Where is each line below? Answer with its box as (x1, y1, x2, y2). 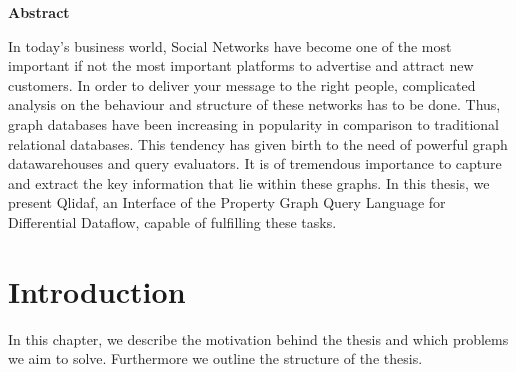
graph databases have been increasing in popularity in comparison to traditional (8, 113, 499, 134)
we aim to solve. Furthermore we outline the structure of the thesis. (8, 348, 423, 369)
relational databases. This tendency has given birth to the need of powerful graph (8, 133, 508, 154)
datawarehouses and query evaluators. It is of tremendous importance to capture (8, 153, 502, 174)
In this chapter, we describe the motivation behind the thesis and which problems (8, 328, 509, 349)
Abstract (8, 2, 70, 22)
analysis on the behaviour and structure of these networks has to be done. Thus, (8, 94, 501, 115)
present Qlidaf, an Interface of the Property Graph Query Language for (8, 192, 446, 213)
